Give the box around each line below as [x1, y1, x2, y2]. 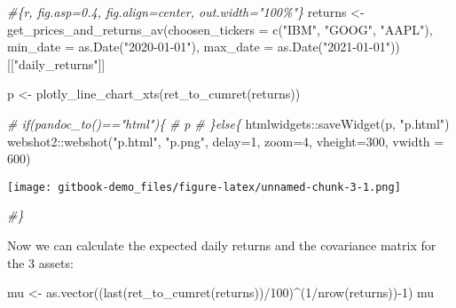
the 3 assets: [7, 253, 74, 272]
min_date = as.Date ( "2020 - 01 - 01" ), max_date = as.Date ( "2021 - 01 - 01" [7, 37, 390, 56]
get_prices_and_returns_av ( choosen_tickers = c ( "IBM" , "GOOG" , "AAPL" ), [7, 20, 433, 38]
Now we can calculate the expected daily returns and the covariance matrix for [7, 236, 436, 254]
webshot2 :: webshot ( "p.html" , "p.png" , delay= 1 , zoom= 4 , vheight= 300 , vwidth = [7, 131, 444, 150]
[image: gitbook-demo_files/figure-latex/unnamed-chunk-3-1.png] [7, 180, 401, 193]
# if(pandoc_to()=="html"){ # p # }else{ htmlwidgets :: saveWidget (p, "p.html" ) [7, 114, 450, 132]
